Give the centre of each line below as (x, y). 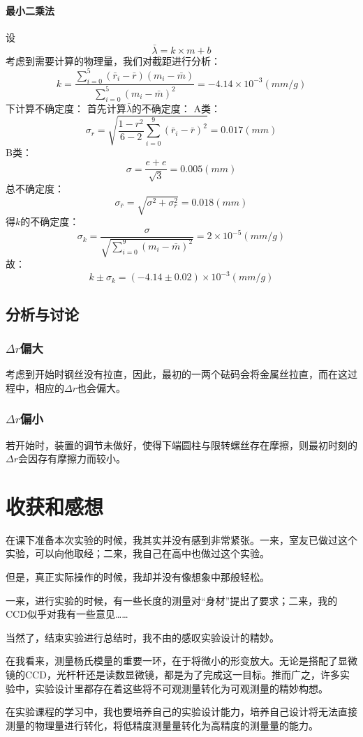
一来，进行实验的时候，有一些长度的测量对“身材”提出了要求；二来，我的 (172, 600)
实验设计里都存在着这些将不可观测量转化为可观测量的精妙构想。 (181, 688)
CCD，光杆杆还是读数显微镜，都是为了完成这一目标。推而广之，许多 (182, 675)
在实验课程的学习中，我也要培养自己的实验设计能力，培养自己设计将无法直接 (181, 712)
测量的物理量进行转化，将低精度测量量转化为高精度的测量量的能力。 (162, 725)
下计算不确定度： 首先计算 (66, 108)
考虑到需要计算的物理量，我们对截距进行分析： (113, 60)
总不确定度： (35, 188)
